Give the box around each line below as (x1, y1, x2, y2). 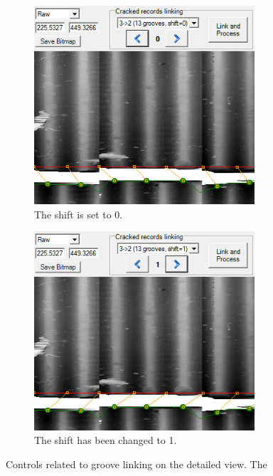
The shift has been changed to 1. (34, 433, 177, 448)
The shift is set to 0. (34, 206, 123, 221)
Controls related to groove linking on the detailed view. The (6, 456, 267, 471)
